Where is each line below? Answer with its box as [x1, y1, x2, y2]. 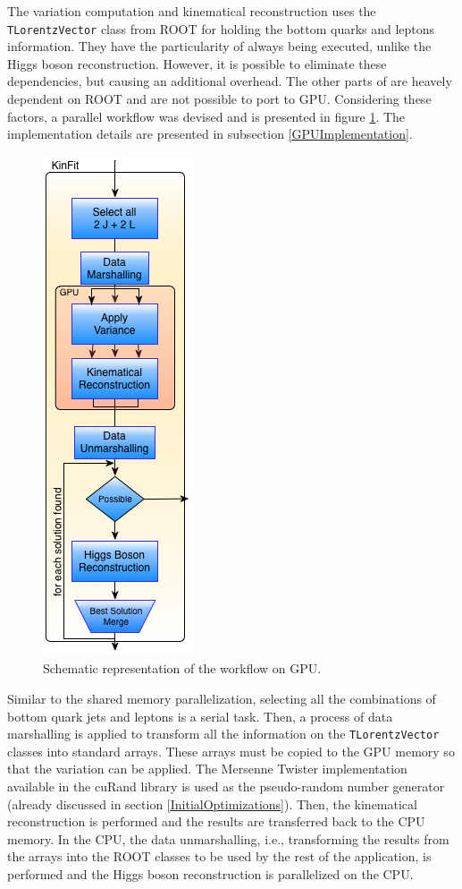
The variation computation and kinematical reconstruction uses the [7, 2, 376, 20]
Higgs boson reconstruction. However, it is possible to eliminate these [7, 54, 387, 73]
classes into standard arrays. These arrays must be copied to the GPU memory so [7, 741, 455, 760]
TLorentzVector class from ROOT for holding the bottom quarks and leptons [7, 19, 435, 38]
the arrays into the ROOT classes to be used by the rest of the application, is [7, 847, 432, 866]
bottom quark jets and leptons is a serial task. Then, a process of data [7, 706, 393, 725]
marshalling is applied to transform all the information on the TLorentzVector [7, 724, 440, 743]
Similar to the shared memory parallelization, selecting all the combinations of [7, 689, 436, 707]
